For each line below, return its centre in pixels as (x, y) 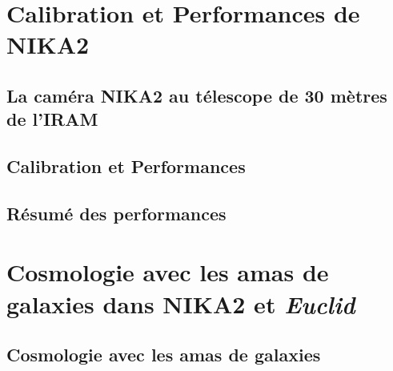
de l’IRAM (52, 119)
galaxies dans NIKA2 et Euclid (181, 304)
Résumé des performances (116, 213)
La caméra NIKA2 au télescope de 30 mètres (197, 95)
